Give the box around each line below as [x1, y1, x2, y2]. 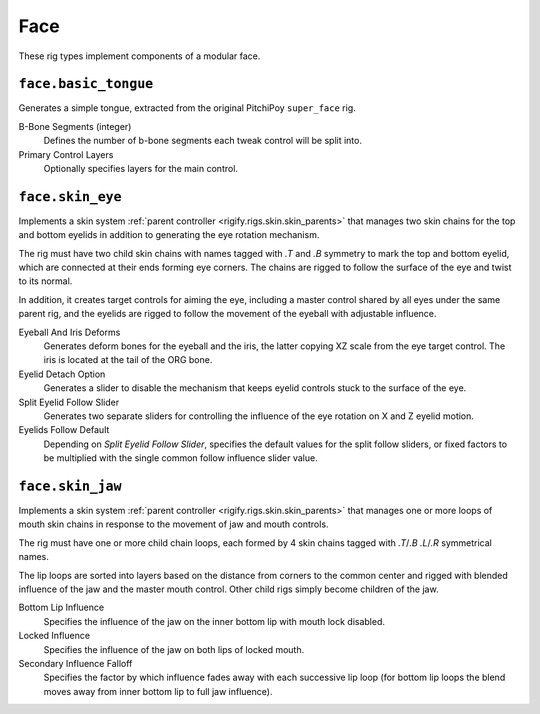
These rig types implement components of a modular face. [18, 50, 261, 62]
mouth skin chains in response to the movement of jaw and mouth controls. [18, 518, 329, 530]
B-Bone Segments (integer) [18, 120, 132, 132]
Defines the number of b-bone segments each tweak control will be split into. [43, 135, 362, 147]
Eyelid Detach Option [18, 368, 106, 380]
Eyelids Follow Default [18, 424, 110, 436]
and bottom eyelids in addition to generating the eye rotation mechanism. [18, 229, 320, 241]
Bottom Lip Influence [18, 601, 105, 614]
